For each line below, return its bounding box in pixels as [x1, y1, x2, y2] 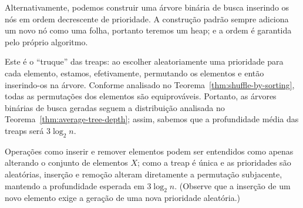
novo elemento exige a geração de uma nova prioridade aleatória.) [5, 192, 241, 204]
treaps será [5, 124, 44, 136]
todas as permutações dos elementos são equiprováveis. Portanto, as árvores [5, 90, 277, 102]
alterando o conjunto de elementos [5, 156, 128, 169]
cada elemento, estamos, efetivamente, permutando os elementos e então [5, 66, 264, 79]
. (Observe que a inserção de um [174, 179, 291, 192]
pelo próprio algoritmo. [5, 35, 88, 48]
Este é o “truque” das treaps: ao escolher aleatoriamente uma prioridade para [5, 55, 284, 68]
